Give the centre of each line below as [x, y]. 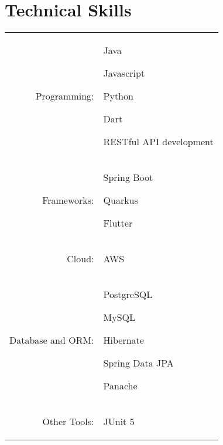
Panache [120, 386]
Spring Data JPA [138, 363]
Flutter [118, 223]
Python [118, 96]
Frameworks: [68, 200]
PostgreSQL [128, 295]
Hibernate [123, 340]
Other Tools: [68, 422]
